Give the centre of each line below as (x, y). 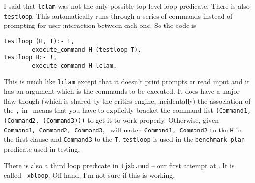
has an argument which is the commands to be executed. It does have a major (122, 91)
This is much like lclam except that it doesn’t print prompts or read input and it (127, 81)
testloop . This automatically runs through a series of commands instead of (118, 15)
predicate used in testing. (42, 149)
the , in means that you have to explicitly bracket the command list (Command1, (127, 110)
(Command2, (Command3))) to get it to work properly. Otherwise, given (111, 120)
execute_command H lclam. (75, 65)
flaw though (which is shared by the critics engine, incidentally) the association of (127, 100)
